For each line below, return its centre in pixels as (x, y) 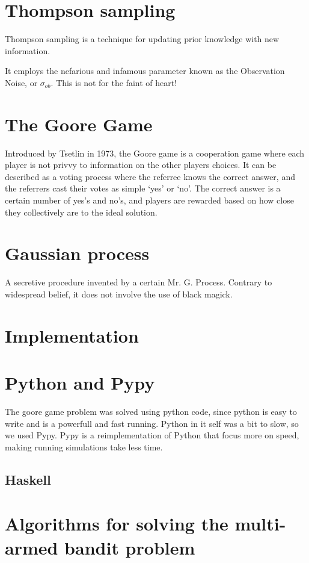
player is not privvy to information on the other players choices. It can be (141, 165)
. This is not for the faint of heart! (114, 82)
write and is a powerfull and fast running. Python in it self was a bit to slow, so (152, 423)
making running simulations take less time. (84, 446)
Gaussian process (77, 253)
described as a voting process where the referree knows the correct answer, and (150, 176)
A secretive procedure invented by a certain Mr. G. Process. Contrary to (139, 282)
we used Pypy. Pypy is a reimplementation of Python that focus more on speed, (152, 435)
